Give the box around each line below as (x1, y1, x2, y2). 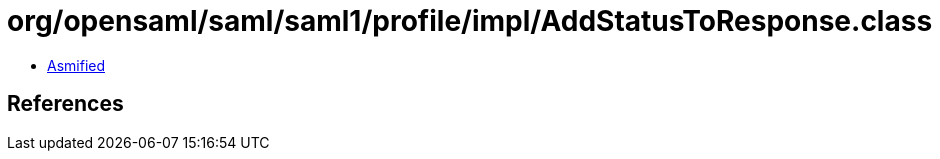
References (7, 91, 124, 117)
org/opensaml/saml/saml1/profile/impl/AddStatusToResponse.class (7, 4, 933, 38)
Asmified (47, 56, 106, 74)
